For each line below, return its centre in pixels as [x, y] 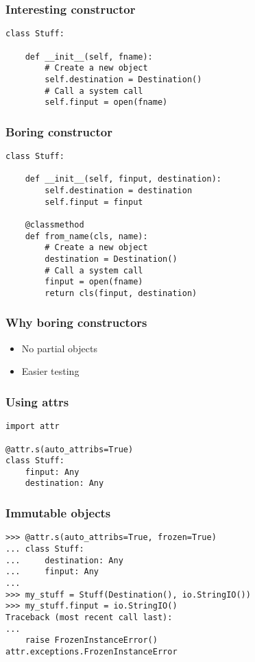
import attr [33, 427]
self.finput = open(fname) [106, 102]
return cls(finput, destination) [121, 293]
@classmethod [54, 224]
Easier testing [50, 371]
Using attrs [37, 401]
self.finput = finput [94, 202]
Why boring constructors [76, 322]
